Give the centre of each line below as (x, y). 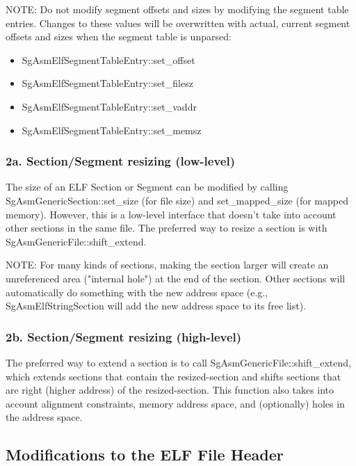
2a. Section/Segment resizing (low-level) (120, 161)
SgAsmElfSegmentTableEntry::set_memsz (112, 130)
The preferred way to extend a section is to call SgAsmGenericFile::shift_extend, (178, 362)
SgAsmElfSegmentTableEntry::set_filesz (107, 83)
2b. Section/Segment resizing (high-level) (124, 336)
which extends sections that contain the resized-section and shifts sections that (173, 376)
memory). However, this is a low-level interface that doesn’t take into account (171, 214)
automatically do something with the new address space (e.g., (137, 292)
